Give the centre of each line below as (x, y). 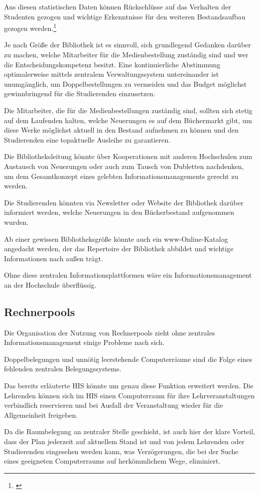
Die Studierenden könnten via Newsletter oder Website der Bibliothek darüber (124, 202)
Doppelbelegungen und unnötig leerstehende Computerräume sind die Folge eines (128, 359)
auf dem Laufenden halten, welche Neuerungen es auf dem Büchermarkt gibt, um (128, 120)
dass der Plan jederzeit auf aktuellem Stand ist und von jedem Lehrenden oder (124, 441)
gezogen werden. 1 (30, 27)
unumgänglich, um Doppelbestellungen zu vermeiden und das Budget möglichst (126, 83)
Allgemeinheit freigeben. (41, 414)
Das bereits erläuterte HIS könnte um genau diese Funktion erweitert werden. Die (129, 386)
